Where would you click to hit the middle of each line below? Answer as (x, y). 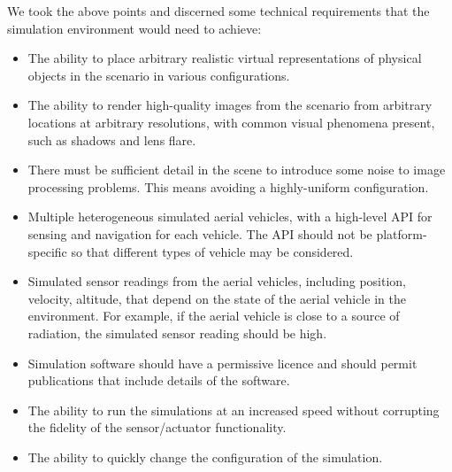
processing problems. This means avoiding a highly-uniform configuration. (228, 186)
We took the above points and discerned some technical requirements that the (218, 11)
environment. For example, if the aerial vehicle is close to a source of (214, 316)
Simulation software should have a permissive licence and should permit (222, 363)
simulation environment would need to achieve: (134, 28)
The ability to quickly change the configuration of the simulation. (205, 457)
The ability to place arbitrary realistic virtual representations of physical (225, 58)
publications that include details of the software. (159, 380)
